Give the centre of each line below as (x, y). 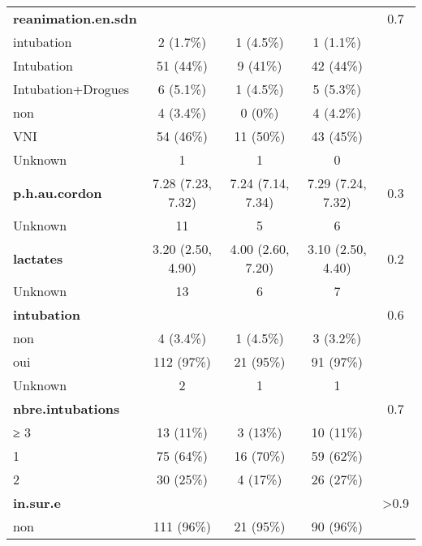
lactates (38, 258)
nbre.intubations (67, 408)
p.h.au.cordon (58, 192)
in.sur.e (37, 503)
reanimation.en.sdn (75, 18)
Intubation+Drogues (71, 89)
